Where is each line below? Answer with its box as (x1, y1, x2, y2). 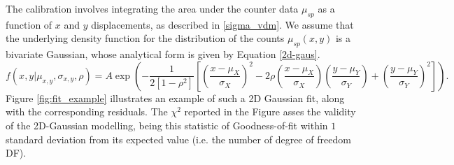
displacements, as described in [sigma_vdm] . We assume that (91, 17, 354, 31)
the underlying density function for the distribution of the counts (6, 31, 285, 45)
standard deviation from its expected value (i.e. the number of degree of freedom (6, 131, 351, 146)
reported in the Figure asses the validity (184, 104, 356, 119)
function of (6, 17, 52, 31)
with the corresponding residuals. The (6, 104, 168, 119)
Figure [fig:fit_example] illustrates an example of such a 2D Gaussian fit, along (6, 90, 345, 105)
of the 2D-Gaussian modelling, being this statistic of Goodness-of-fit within (6, 117, 328, 132)
